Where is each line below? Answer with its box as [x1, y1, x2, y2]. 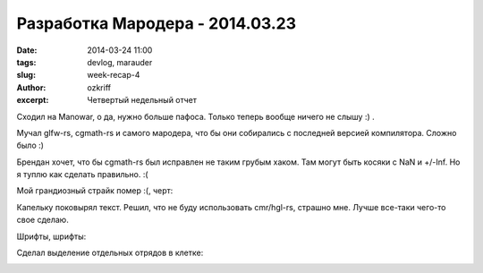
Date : [16, 45, 38, 55]
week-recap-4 [87, 70, 140, 81]
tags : [16, 56, 37, 67]
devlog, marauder [87, 56, 153, 67]
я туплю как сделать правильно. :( [16, 169, 148, 180]
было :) [16, 140, 45, 151]
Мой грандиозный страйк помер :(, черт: [16, 185, 174, 196]
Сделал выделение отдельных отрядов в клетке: [16, 247, 204, 259]
